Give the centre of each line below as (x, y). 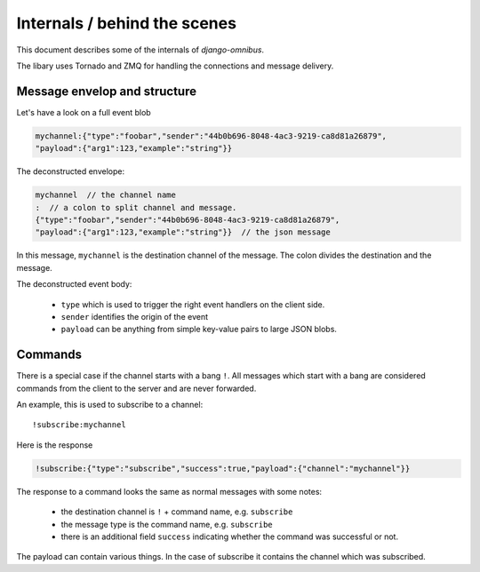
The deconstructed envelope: (70, 171)
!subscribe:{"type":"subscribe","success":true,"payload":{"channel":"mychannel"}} (223, 468)
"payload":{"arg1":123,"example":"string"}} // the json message (183, 232)
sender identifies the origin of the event (135, 316)
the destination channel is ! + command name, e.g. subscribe (177, 512)
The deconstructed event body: (74, 284)
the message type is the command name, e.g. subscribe (167, 524)
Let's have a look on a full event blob (84, 112)
